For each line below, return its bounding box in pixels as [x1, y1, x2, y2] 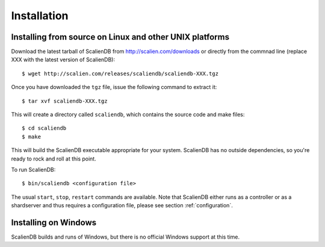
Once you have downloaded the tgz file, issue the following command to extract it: [11, 84, 217, 91]
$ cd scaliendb [22, 125, 67, 132]
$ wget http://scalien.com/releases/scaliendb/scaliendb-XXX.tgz [22, 70, 219, 77]
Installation [11, 9, 69, 22]
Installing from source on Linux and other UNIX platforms [11, 32, 230, 42]
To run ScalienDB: [11, 166, 56, 173]
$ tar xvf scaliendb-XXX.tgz [22, 97, 108, 105]
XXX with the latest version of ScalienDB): [11, 56, 116, 63]
